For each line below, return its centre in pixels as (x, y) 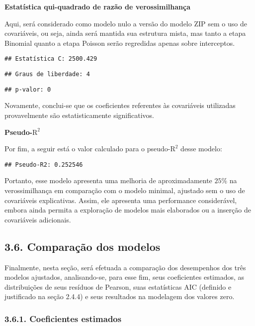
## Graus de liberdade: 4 (47, 74)
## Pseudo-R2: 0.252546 (44, 164)
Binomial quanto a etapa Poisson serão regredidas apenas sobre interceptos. (120, 43)
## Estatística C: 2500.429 (51, 59)
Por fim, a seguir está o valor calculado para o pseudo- (87, 149)
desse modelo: (201, 149)
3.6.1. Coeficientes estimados (63, 318)
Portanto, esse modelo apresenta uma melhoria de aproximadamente (108, 180)
